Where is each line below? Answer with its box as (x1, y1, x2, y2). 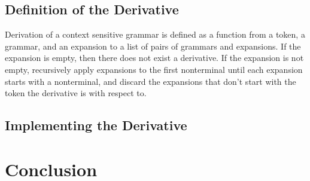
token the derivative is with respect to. (5, 87, 147, 99)
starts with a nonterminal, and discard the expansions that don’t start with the (5, 75, 296, 87)
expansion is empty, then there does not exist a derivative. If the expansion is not (5, 51, 304, 64)
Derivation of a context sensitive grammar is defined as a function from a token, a (5, 28, 305, 41)
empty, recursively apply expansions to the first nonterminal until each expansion (5, 63, 303, 75)
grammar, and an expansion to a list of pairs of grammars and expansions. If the (5, 39, 301, 52)
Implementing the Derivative (5, 116, 187, 134)
